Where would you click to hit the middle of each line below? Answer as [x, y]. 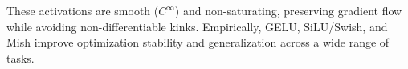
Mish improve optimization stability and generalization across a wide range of [198, 42]
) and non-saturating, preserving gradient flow [288, 10]
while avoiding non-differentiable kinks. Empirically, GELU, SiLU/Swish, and [197, 26]
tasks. [20, 57]
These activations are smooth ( [83, 10]
